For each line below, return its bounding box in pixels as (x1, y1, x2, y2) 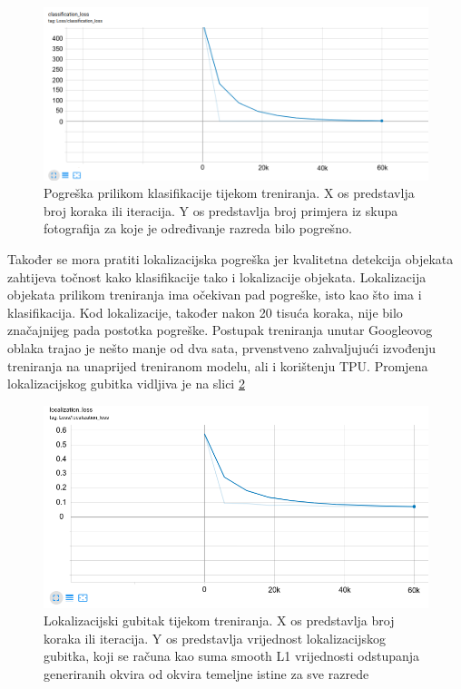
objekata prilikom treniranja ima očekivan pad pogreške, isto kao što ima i (7, 285, 422, 304)
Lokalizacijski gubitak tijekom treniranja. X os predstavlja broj (44, 611, 395, 630)
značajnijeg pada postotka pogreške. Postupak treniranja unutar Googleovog (7, 320, 433, 340)
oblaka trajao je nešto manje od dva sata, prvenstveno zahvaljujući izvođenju (7, 338, 436, 357)
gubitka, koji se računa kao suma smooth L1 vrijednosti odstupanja (44, 646, 420, 665)
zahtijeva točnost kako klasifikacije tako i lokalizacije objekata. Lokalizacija (7, 267, 427, 286)
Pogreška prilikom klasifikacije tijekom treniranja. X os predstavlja (44, 183, 415, 202)
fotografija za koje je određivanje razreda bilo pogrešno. (44, 219, 352, 238)
